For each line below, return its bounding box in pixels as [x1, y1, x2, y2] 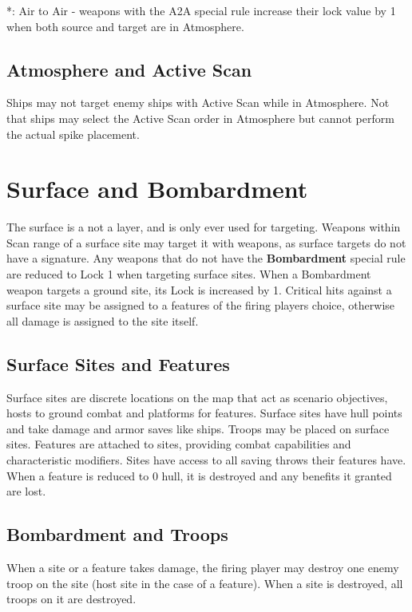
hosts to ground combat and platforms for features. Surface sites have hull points [6, 405, 402, 421]
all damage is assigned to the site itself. [6, 312, 199, 329]
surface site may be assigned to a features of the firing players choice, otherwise [6, 297, 395, 314]
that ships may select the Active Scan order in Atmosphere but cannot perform [6, 109, 394, 126]
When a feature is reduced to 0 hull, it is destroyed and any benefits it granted [6, 467, 392, 484]
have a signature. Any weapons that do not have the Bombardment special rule [6, 250, 406, 267]
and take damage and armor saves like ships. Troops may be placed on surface [6, 420, 390, 436]
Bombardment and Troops [6, 522, 228, 547]
